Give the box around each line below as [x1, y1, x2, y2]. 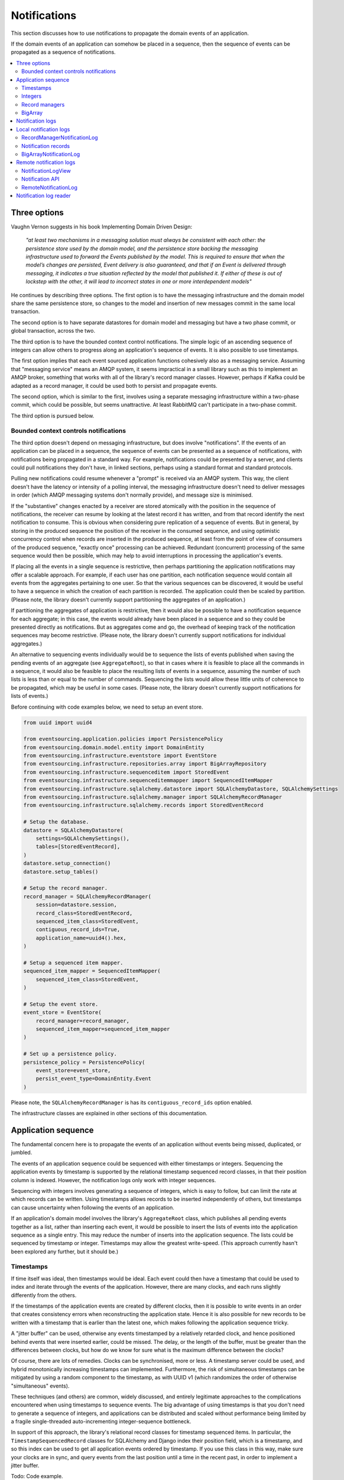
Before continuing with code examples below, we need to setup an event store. [11, 703, 203, 710]
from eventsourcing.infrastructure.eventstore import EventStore [23, 752, 217, 759]
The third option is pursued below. [11, 412, 95, 419]
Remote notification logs [16, 159, 76, 166]
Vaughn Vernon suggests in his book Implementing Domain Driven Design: [11, 223, 193, 230]
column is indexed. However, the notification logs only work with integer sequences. [11, 1176, 216, 1183]
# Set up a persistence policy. [23, 1051, 118, 1057]
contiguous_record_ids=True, [35, 926, 121, 933]
